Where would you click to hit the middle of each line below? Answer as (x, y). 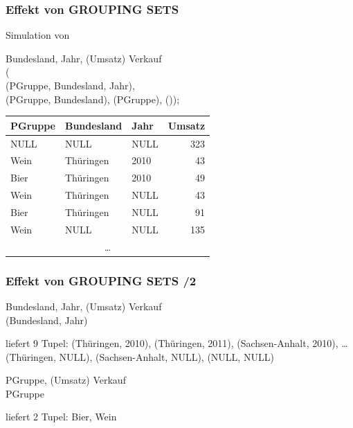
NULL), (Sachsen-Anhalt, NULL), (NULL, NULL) (166, 356)
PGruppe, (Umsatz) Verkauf (66, 380)
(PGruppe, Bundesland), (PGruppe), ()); (93, 99)
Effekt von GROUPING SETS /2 (101, 280)
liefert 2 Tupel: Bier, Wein (61, 417)
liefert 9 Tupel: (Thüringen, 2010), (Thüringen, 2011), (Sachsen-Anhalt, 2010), (172, 343)
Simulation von (38, 35)
